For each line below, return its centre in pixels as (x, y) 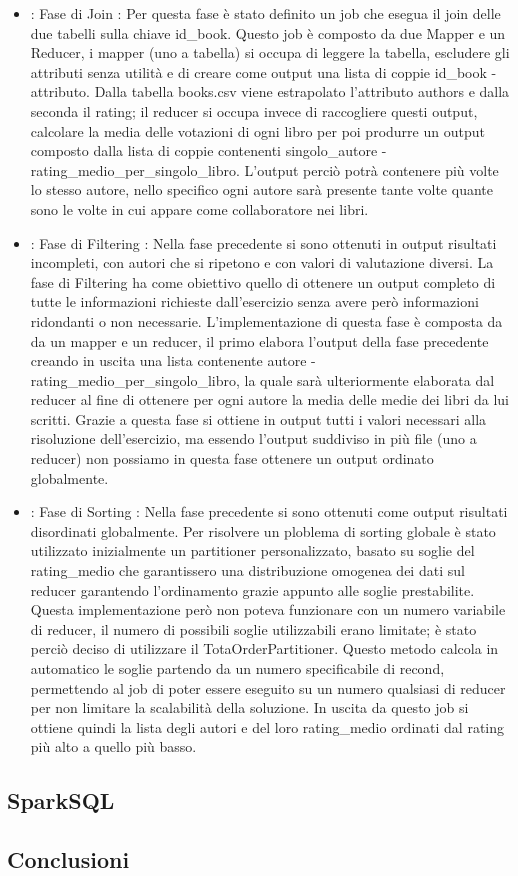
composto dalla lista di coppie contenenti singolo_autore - (208, 150)
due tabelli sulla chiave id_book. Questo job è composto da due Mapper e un (268, 32)
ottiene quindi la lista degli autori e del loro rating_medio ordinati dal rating (267, 726)
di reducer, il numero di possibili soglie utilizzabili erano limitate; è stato (253, 628)
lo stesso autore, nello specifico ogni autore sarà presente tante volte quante (261, 189)
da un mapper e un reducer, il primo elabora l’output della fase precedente (259, 340)
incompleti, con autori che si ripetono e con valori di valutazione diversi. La (262, 262)
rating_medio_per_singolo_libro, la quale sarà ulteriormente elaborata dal (262, 379)
